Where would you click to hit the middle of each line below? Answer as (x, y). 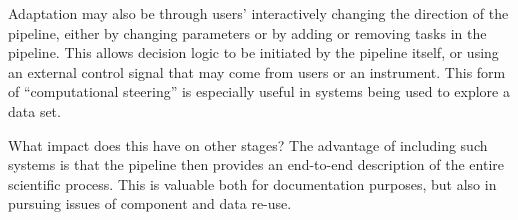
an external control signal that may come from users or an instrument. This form (257, 71)
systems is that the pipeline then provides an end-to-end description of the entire (256, 164)
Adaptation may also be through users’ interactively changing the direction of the (258, 13)
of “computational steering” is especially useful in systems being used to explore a (259, 91)
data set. (34, 110)
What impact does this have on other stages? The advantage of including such (248, 144)
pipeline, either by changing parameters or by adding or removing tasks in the (247, 32)
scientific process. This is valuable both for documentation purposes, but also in (252, 183)
